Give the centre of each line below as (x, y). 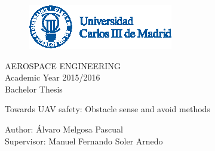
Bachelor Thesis (34, 89)
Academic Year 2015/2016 (53, 77)
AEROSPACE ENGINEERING (63, 65)
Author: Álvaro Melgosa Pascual (64, 129)
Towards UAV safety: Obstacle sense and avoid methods (107, 109)
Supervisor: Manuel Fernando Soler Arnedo (84, 141)
